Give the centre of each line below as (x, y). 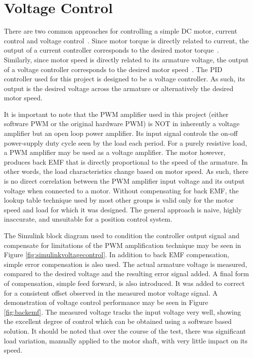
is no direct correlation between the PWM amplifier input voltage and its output (124, 181)
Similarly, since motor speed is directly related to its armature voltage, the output (126, 59)
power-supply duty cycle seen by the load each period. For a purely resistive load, (126, 142)
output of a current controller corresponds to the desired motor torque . (112, 50)
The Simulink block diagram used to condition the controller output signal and (122, 235)
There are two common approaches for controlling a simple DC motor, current (121, 31)
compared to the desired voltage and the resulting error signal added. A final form (126, 273)
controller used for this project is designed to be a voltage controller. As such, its (125, 79)
